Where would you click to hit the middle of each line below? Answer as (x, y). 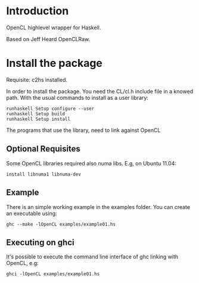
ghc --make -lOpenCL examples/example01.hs (61, 224)
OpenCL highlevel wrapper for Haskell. (54, 27)
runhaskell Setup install (38, 119)
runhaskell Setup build (36, 114)
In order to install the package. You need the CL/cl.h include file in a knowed (100, 91)
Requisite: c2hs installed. (37, 79)
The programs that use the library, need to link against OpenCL (83, 130)
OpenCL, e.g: (22, 263)
